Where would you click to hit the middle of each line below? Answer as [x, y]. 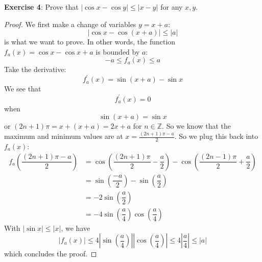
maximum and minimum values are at [64, 136]
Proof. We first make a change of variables [70, 24]
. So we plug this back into [216, 136]
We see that [23, 89]
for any [172, 7]
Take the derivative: [35, 69]
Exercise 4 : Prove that [41, 7]
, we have [76, 228]
